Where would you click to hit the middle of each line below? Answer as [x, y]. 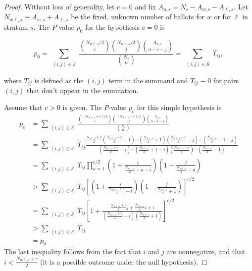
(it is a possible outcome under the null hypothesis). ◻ [124, 261]
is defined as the [59, 80]
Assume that [23, 107]
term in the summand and [148, 80]
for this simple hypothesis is [179, 107]
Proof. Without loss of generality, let [59, 6]
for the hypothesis [113, 27]
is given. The [82, 107]
